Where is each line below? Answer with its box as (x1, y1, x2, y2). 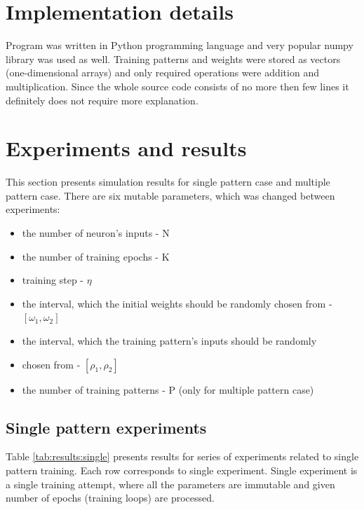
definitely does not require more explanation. (6, 92, 198, 107)
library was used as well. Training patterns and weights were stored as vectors (6, 51, 341, 66)
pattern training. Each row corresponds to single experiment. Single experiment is (6, 462, 358, 477)
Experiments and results (6, 134, 247, 163)
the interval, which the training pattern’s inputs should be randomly (22, 333, 317, 347)
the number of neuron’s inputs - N (22, 226, 170, 240)
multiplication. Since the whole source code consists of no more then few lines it (6, 78, 349, 93)
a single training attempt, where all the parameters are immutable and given (6, 476, 335, 491)
